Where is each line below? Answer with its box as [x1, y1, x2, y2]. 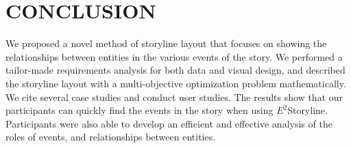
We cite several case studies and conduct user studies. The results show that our [5, 89, 343, 104]
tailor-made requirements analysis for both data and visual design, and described [5, 63, 346, 77]
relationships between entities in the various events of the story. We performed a [5, 49, 343, 63]
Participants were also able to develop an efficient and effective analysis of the [5, 116, 332, 130]
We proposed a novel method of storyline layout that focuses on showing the [5, 36, 327, 50]
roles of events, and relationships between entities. [5, 130, 216, 144]
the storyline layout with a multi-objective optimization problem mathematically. [5, 76, 346, 90]
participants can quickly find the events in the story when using [5, 103, 274, 117]
